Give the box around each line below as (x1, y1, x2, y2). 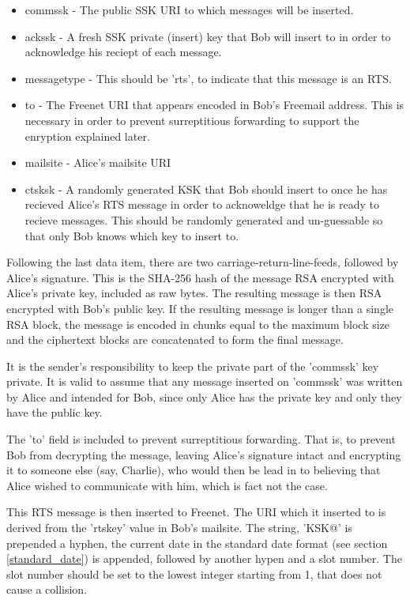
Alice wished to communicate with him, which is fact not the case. (6, 477, 328, 493)
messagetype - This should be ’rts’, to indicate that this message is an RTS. (24, 70, 392, 86)
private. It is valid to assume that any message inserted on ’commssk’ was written (6, 373, 403, 390)
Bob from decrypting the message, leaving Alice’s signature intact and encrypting (6, 446, 401, 462)
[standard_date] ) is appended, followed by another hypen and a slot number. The (6, 550, 402, 567)
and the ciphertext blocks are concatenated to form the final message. (6, 331, 344, 348)
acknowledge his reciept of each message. (24, 43, 222, 60)
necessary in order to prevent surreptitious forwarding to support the (24, 111, 359, 128)
